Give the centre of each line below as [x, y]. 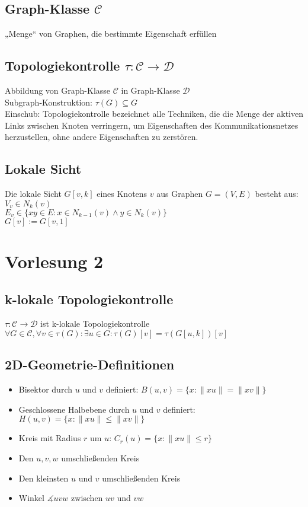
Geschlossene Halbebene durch [74, 409]
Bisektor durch [45, 389]
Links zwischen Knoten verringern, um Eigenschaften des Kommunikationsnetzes [152, 125]
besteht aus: [277, 194]
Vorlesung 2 [54, 261]
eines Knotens [122, 194]
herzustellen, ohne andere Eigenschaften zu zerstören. [102, 137]
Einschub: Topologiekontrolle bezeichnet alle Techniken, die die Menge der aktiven [154, 114]
